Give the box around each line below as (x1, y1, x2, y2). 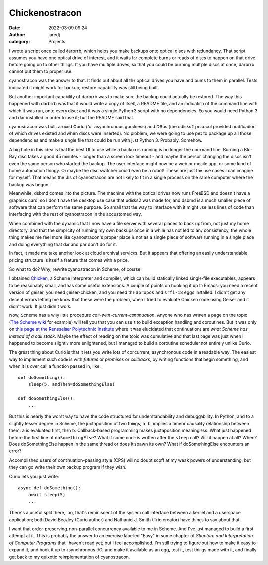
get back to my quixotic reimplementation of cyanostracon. (9, 554, 130, 560)
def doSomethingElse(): (18, 395, 76, 401)
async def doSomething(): (18, 485, 81, 491)
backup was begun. (9, 181, 50, 187)
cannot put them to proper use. (9, 68, 73, 74)
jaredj (48, 31, 60, 37)
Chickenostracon (9, 7, 82, 18)
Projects (48, 39, 66, 45)
